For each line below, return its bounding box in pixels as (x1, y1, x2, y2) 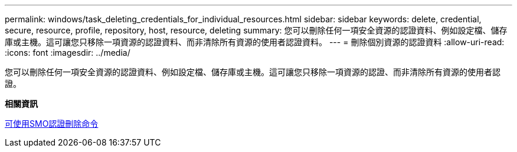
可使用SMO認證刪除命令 (5, 119, 99, 129)
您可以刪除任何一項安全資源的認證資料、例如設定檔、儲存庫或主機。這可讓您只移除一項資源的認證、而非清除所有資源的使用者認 (5, 67, 500, 77)
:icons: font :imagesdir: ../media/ (5, 48, 130, 58)
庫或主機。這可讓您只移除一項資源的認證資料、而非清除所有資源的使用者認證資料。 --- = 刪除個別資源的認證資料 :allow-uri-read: (5, 37, 505, 47)
